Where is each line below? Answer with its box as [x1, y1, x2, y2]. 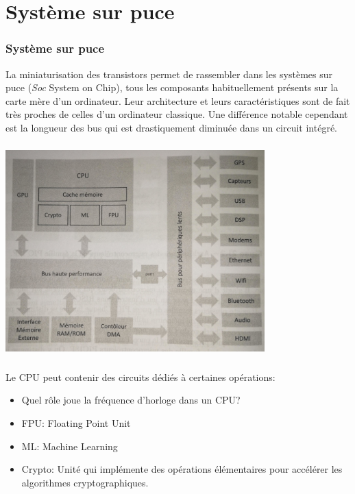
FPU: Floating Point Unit [21, 415, 131, 430]
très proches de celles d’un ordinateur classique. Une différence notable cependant [5, 107, 348, 121]
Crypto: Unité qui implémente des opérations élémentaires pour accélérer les [21, 462, 343, 476]
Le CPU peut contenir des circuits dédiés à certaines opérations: [5, 369, 276, 384]
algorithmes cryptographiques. [21, 475, 149, 489]
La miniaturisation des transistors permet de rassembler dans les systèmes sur [5, 66, 333, 81]
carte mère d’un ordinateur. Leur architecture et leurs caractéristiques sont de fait [5, 93, 350, 108]
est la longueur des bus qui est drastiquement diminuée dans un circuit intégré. [5, 120, 338, 134]
